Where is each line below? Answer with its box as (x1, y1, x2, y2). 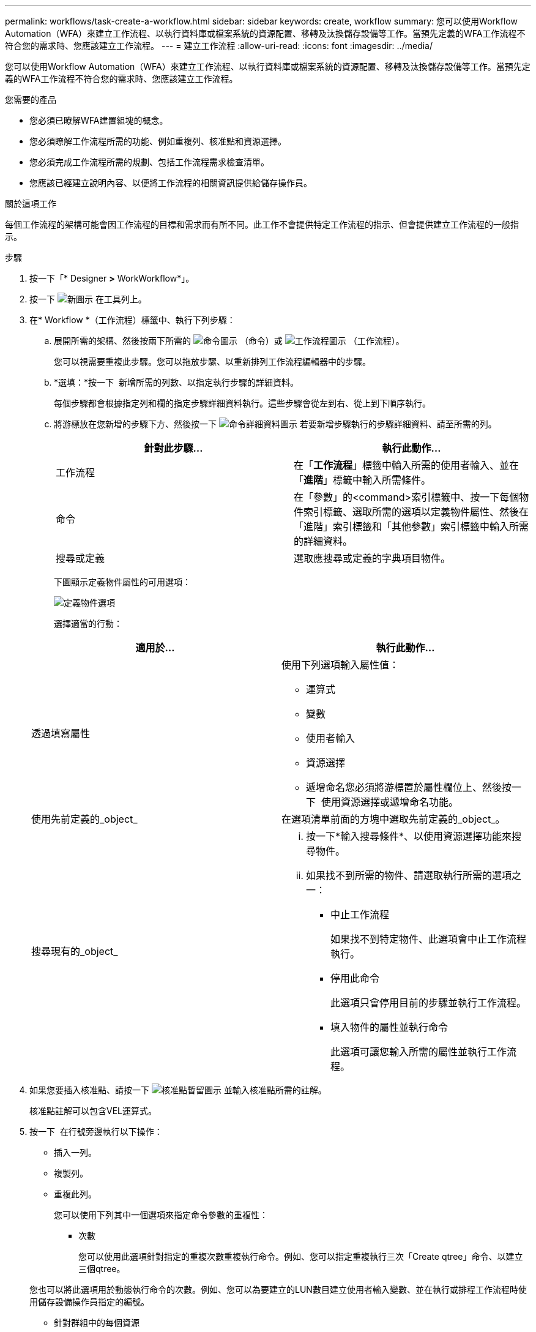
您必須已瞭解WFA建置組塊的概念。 (29, 115, 168, 125)
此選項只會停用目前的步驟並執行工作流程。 (330, 997, 527, 1009)
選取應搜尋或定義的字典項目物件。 (294, 552, 451, 564)
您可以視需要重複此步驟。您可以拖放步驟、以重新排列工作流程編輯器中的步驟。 (54, 356, 371, 367)
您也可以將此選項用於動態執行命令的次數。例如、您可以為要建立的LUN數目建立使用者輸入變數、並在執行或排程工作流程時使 (29, 1284, 527, 1295)
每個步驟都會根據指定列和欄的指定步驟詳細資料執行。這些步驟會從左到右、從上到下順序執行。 (54, 398, 431, 408)
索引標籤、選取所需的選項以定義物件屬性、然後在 (303, 506, 529, 518)
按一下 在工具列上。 (29, 294, 147, 304)
